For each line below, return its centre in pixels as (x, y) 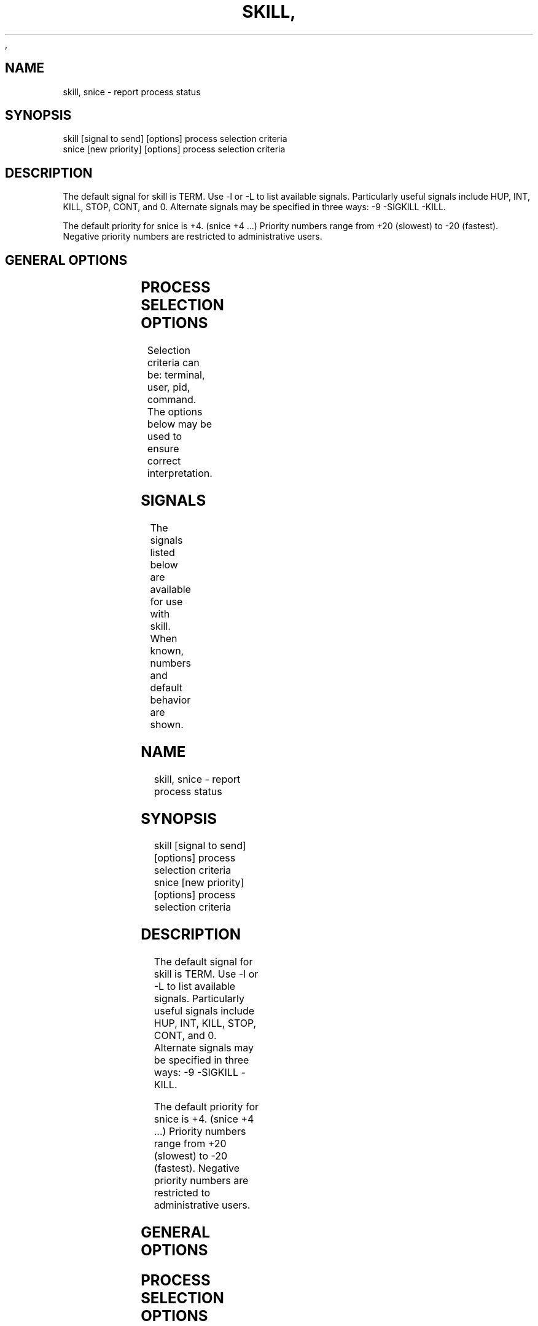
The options (175, 412)
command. (172, 400)
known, (167, 650)
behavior (170, 700)
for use (166, 601)
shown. (167, 724)
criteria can (173, 363)
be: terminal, (176, 375)
